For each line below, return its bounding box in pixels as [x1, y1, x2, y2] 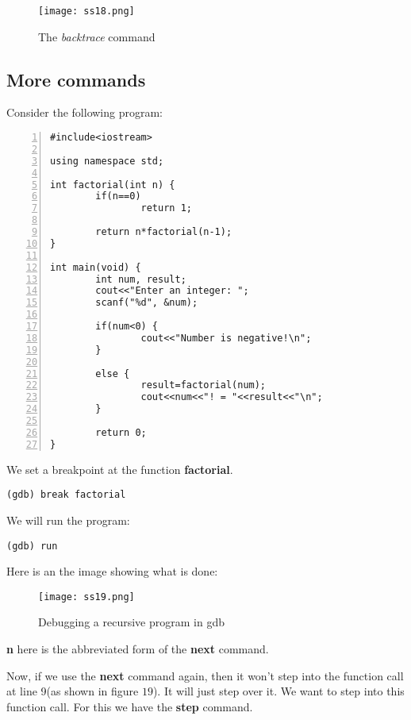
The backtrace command [38, 28, 156, 44]
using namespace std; [50, 155, 164, 167]
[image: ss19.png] [38, 591, 135, 603]
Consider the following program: [6, 104, 163, 121]
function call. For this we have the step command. [6, 698, 253, 714]
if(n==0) [95, 191, 141, 202]
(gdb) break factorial [6, 489, 126, 501]
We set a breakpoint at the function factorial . [6, 460, 233, 477]
